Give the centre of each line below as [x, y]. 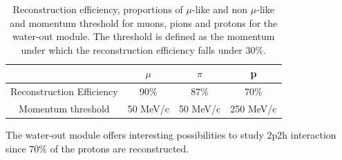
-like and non [220, 9]
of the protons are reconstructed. [120, 148]
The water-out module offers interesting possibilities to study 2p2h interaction [171, 135]
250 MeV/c [254, 109]
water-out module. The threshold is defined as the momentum [144, 36]
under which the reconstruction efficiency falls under [132, 49]
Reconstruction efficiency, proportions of [98, 9]
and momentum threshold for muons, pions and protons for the [144, 22]
